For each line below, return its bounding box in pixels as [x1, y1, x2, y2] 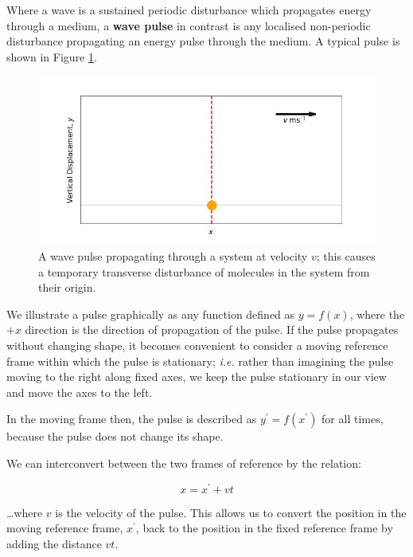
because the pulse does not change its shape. [6, 428, 224, 445]
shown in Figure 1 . [6, 48, 97, 65]
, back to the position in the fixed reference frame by [135, 520, 393, 536]
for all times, [321, 410, 384, 427]
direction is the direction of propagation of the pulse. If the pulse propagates [25, 321, 399, 338]
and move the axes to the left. [6, 383, 153, 400]
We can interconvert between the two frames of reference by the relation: [6, 454, 361, 471]
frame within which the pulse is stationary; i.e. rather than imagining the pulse [6, 352, 394, 369]
